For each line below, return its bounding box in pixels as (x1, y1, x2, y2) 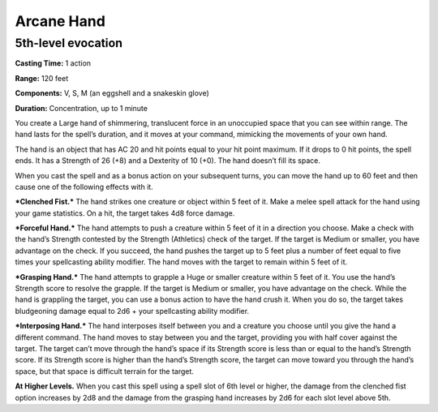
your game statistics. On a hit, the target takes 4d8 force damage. (15, 208, 235, 218)
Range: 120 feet (15, 73, 69, 83)
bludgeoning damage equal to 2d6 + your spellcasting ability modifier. (15, 306, 250, 315)
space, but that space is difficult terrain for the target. (15, 366, 195, 376)
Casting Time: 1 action (15, 58, 92, 68)
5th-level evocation (15, 36, 123, 50)
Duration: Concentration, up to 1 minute (15, 103, 148, 113)
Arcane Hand (15, 12, 105, 30)
